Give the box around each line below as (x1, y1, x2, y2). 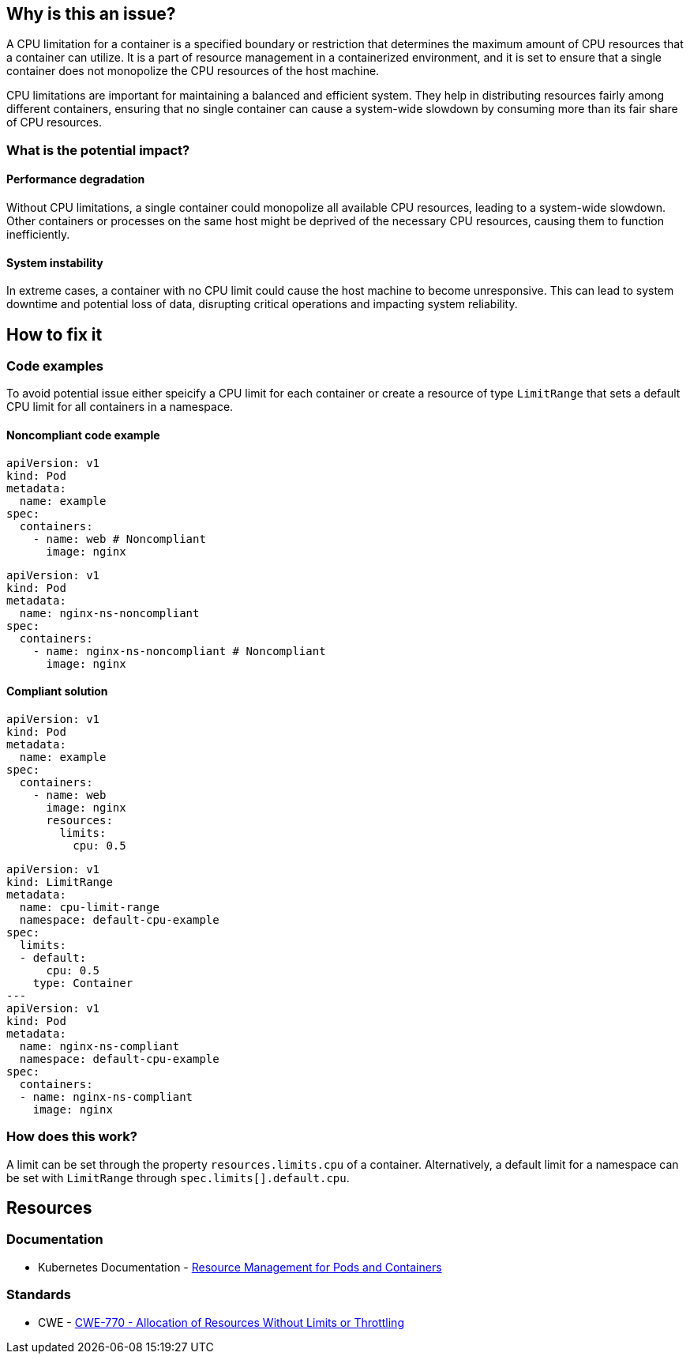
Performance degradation (6, 172, 145, 186)
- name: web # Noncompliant (32, 532, 206, 545)
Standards (6, 1287, 72, 1303)
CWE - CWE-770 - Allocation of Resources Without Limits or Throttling (38, 1315, 404, 1329)
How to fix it (6, 324, 103, 345)
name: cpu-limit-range (19, 900, 159, 914)
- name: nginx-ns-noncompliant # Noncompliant (32, 644, 326, 657)
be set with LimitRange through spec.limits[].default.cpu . (6, 1170, 350, 1185)
